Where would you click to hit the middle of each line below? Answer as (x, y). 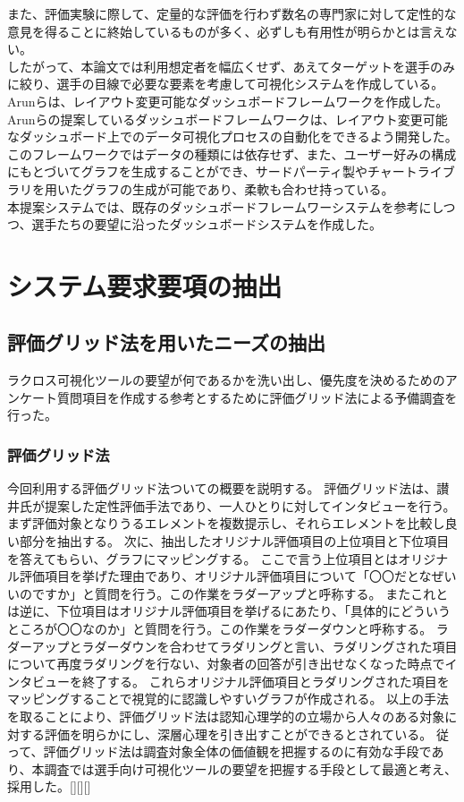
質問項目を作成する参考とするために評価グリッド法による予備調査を (257, 397)
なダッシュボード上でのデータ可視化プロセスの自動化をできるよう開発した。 (232, 137)
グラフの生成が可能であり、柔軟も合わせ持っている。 (238, 188)
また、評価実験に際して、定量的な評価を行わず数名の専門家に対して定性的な (232, 13)
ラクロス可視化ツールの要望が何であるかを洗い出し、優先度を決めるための (226, 380)
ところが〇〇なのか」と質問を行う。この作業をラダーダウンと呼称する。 (220, 629)
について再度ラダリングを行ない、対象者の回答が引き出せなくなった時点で (226, 664)
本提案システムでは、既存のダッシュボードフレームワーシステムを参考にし (225, 206)
